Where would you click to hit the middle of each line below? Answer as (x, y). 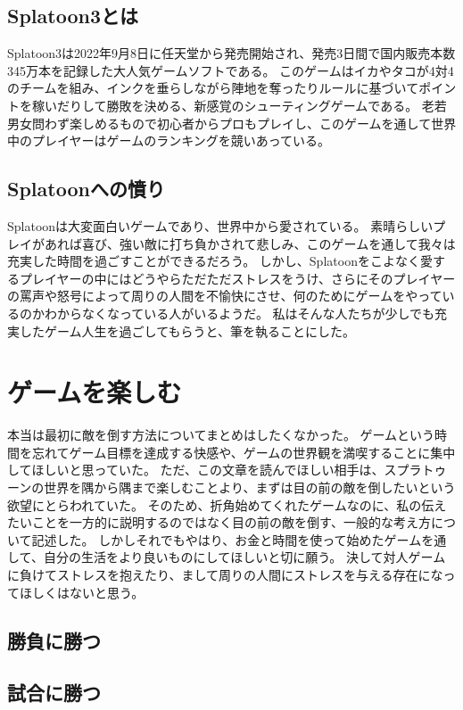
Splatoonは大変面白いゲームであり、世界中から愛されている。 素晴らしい (220, 225)
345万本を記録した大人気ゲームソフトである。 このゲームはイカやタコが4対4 (231, 70)
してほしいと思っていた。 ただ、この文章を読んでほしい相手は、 (196, 470)
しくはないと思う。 (88, 592)
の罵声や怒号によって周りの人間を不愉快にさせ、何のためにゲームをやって (225, 296)
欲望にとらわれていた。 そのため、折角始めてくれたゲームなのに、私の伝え (227, 504)
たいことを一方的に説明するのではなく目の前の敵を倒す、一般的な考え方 (219, 522)
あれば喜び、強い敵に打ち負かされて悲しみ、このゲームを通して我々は (250, 243)
